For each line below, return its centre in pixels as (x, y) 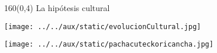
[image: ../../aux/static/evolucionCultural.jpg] (103, 27)
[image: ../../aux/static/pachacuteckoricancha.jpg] (109, 45)
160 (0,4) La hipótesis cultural (57, 8)
